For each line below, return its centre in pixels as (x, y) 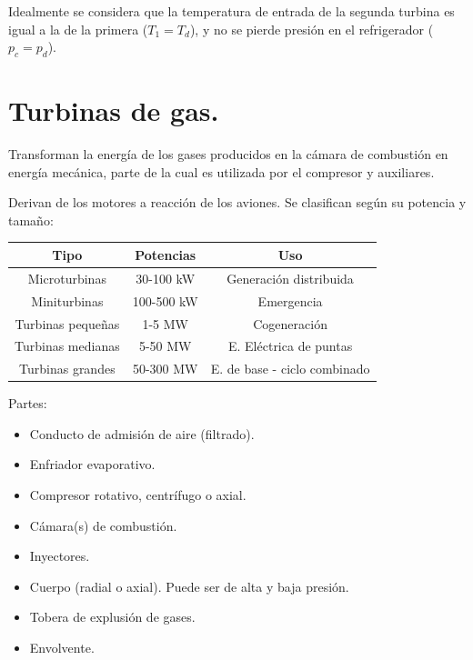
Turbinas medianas (67, 346)
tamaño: (31, 220)
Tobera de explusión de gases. (112, 617)
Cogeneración (290, 323)
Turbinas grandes (67, 369)
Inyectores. (60, 556)
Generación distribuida (290, 278)
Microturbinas (67, 278)
